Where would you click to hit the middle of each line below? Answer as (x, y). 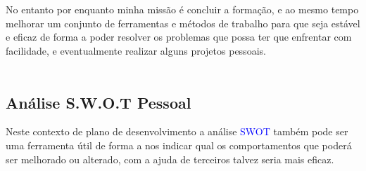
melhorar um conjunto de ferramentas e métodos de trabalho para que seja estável (183, 23)
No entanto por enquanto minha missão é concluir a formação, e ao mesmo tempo (182, 9)
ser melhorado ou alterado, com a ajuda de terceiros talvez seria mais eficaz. (170, 159)
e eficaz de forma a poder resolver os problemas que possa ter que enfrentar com (179, 37)
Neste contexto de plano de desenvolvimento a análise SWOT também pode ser (177, 131)
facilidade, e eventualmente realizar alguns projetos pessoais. (136, 50)
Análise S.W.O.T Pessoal (99, 102)
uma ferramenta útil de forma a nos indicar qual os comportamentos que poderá (179, 145)
